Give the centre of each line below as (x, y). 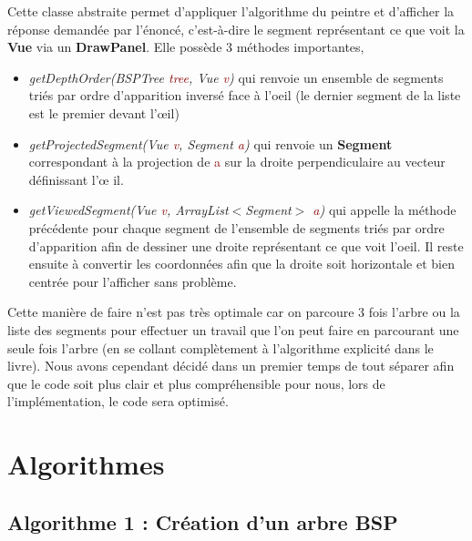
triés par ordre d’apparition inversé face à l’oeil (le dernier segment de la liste (245, 95)
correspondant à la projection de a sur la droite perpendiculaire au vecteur (237, 162)
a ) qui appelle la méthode (385, 210)
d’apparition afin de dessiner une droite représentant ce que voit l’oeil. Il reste (246, 245)
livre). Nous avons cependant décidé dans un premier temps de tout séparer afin (231, 366)
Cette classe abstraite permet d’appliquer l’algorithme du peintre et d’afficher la (231, 11)
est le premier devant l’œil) (104, 112)
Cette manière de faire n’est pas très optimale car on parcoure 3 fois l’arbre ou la (234, 312)
